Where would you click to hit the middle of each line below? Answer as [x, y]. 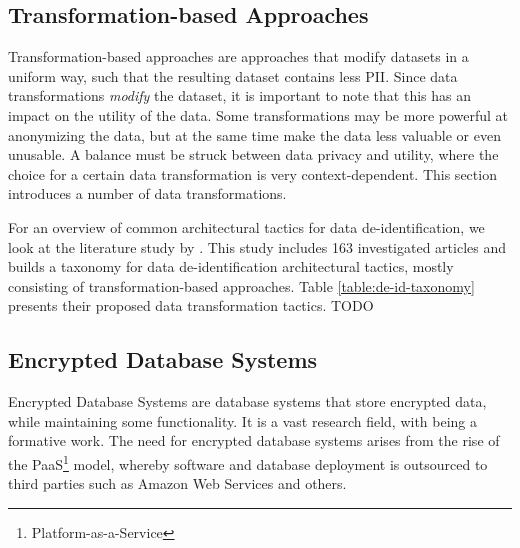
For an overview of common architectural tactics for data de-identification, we [246, 226]
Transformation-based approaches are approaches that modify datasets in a [238, 56]
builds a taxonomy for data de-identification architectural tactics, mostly [231, 266]
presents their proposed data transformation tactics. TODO [191, 305]
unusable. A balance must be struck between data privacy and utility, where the [253, 154]
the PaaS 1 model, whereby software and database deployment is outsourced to [248, 462]
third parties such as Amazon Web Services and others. [177, 483]
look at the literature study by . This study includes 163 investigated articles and [257, 246]
